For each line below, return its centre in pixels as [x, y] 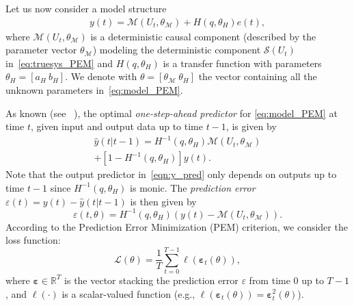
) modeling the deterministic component [177, 50]
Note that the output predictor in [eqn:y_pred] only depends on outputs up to [171, 174]
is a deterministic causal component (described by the [203, 36]
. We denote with [101, 76]
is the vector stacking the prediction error [151, 280]
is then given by [163, 201]
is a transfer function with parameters [242, 63]
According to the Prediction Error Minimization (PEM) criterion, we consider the [177, 226]
